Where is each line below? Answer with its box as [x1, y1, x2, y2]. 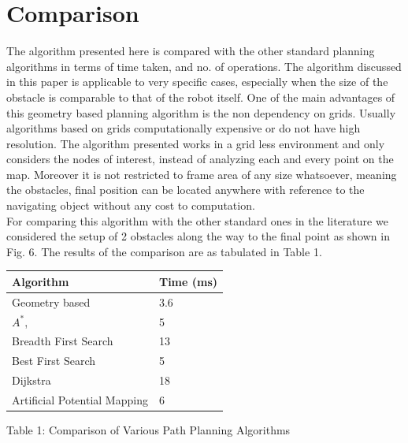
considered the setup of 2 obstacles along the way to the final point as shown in [6, 228, 390, 244]
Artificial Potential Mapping [12, 392, 148, 408]
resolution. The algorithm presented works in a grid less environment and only [6, 135, 385, 151]
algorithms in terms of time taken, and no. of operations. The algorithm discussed [6, 58, 402, 74]
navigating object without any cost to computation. [6, 197, 255, 214]
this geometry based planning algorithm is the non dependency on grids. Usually [6, 104, 396, 121]
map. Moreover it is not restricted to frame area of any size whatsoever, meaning [6, 166, 397, 182]
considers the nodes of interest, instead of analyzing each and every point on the [6, 151, 394, 167]
